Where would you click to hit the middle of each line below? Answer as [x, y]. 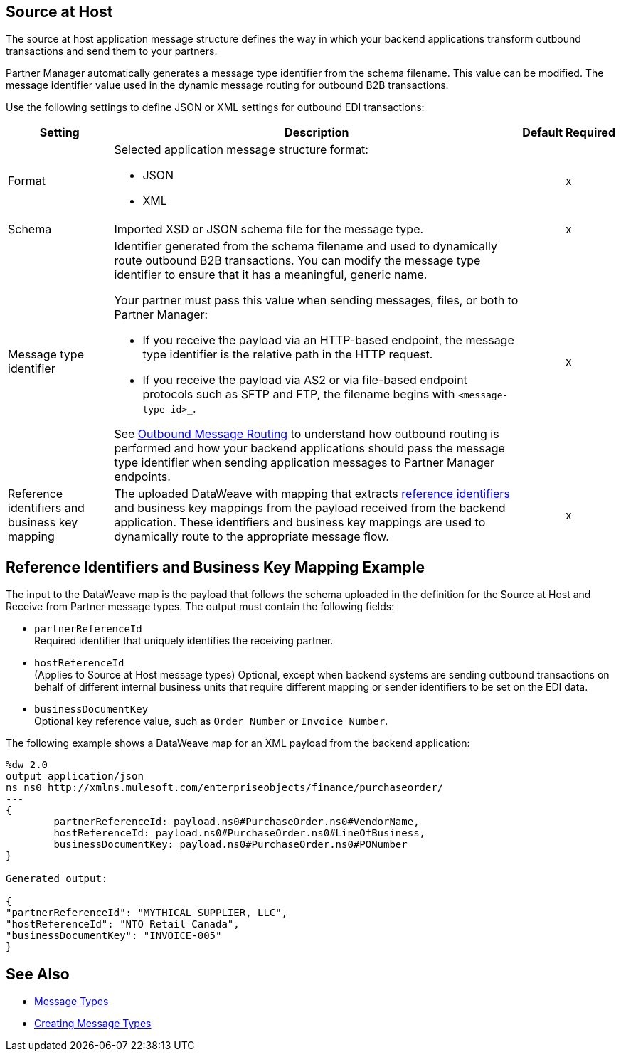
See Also [38, 974]
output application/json [75, 776]
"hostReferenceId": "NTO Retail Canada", [123, 924]
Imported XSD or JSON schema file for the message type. [269, 229]
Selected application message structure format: [241, 150]
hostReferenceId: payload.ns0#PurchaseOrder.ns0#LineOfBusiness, [240, 833]
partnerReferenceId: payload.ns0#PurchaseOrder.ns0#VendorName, [237, 822]
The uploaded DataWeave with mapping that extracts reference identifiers [312, 494]
